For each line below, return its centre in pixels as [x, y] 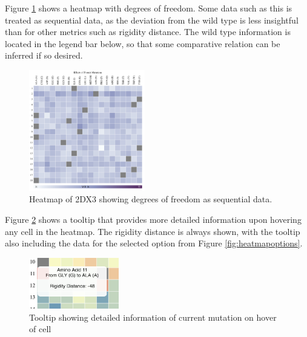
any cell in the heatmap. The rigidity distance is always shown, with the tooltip [153, 231]
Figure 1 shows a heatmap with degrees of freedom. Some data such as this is [149, 8]
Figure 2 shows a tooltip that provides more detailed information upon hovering [153, 219]
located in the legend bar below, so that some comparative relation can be [143, 43]
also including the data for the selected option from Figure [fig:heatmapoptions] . [154, 243]
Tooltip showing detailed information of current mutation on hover [153, 317]
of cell [40, 329]
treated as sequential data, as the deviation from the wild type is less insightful [152, 20]
